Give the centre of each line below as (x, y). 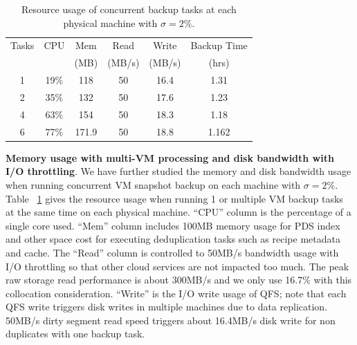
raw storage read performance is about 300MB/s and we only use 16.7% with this (179, 280)
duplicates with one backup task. (75, 334)
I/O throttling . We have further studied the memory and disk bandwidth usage (178, 171)
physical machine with (110, 22)
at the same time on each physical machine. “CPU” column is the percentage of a (178, 212)
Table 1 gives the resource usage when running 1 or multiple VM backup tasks (174, 198)
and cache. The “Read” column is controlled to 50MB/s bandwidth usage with (172, 252)
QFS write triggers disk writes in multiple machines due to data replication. (167, 307)
